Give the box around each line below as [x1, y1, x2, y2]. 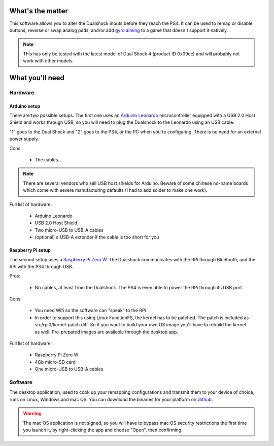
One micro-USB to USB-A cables [35, 366, 104, 372]
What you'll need [9, 74, 64, 82]
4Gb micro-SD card [35, 359, 76, 365]
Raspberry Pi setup [9, 247, 51, 253]
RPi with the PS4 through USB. [9, 263, 74, 269]
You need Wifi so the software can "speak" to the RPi [35, 307, 147, 314]
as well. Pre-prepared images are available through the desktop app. [35, 329, 179, 335]
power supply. [9, 136, 39, 142]
